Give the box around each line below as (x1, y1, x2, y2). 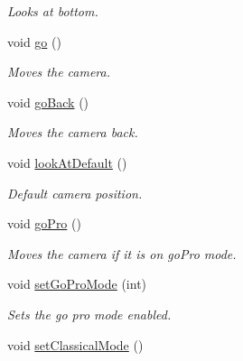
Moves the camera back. (7, 123, 138, 142)
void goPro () (7, 214, 81, 233)
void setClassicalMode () (7, 335, 144, 354)
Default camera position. (7, 183, 143, 202)
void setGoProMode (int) (7, 274, 147, 293)
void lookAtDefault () (7, 153, 127, 171)
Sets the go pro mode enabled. (7, 304, 172, 323)
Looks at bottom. (7, 2, 98, 20)
